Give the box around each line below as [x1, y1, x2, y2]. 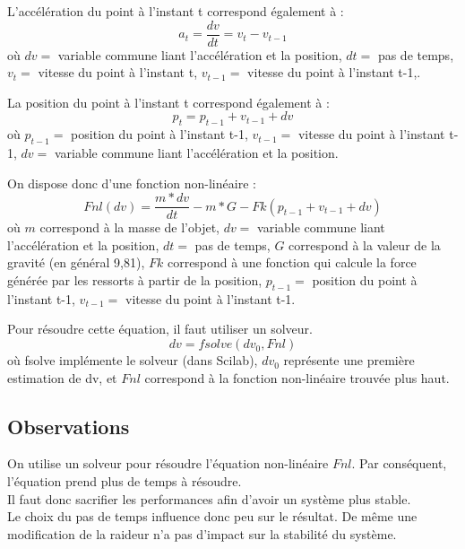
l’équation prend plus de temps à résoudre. [7, 472, 242, 491]
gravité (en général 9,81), [7, 253, 145, 272]
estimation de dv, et [7, 368, 117, 387]
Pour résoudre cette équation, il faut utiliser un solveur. [7, 319, 313, 338]
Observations [7, 412, 130, 440]
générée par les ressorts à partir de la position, [7, 271, 263, 290]
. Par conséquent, [351, 454, 447, 473]
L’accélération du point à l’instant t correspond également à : [7, 2, 344, 20]
